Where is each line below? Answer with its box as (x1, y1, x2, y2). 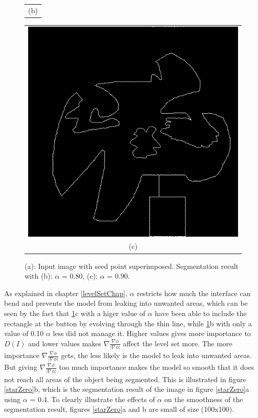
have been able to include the (155, 307, 247, 318)
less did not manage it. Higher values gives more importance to (53, 328, 251, 339)
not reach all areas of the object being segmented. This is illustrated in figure (4, 373, 246, 384)
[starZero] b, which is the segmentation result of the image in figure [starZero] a (4, 384, 249, 394)
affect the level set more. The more (123, 338, 232, 348)
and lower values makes (28, 338, 101, 348)
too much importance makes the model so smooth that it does (59, 362, 254, 372)
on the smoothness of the (164, 393, 243, 404)
